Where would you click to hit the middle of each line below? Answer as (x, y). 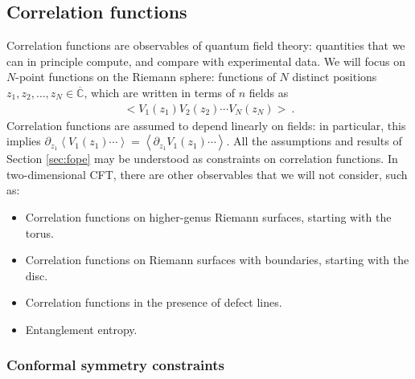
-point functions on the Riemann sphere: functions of (146, 77)
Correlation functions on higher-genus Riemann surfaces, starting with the (208, 216)
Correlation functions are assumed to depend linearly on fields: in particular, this (206, 125)
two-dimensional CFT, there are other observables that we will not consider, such (207, 174)
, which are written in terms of (160, 92)
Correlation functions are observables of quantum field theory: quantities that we (206, 45)
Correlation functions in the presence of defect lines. (154, 302)
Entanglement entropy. (81, 329)
